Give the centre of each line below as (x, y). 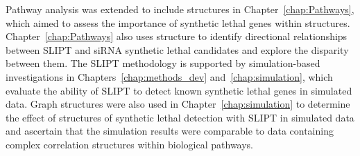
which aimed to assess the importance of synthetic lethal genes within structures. (178, 22)
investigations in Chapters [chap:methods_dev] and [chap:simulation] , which (169, 76)
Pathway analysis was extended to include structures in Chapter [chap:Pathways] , (180, 9)
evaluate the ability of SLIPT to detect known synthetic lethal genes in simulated (179, 90)
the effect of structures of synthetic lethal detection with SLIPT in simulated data (180, 117)
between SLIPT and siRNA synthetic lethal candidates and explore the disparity (177, 49)
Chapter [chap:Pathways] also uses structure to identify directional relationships (177, 36)
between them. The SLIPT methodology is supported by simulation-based (163, 63)
